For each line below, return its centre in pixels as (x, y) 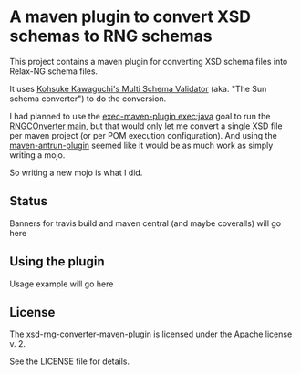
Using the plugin (57, 262)
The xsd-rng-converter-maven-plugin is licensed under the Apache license (151, 334)
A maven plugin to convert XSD (130, 17)
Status (29, 201)
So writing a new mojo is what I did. (76, 172)
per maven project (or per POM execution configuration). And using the (144, 135)
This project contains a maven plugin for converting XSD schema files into (149, 61)
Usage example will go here (62, 284)
